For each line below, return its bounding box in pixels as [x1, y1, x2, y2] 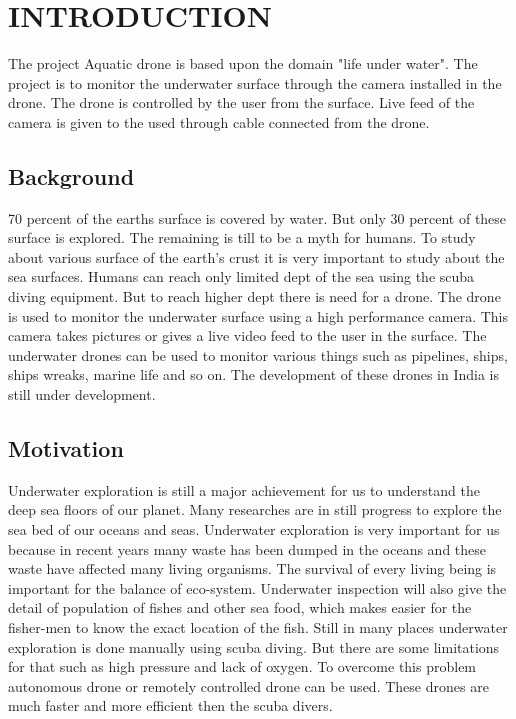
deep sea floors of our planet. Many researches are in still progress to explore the [8, 499, 502, 520]
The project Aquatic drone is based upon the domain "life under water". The [8, 53, 478, 74]
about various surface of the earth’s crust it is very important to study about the [8, 246, 505, 267]
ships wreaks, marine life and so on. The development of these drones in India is [8, 364, 500, 385]
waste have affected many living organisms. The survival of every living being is [8, 558, 497, 579]
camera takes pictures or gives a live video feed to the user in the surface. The [8, 325, 487, 346]
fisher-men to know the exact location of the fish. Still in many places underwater [8, 617, 508, 637]
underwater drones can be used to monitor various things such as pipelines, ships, [8, 344, 508, 365]
